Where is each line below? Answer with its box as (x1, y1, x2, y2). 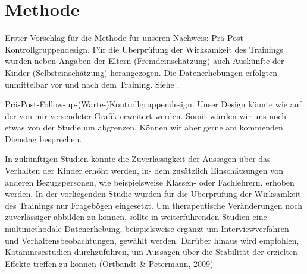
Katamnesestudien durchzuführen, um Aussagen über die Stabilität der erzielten (5, 246, 297, 258)
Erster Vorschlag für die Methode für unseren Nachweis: (5, 31, 209, 44)
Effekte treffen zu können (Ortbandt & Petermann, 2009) (5, 257, 214, 269)
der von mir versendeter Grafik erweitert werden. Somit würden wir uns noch (5, 109, 287, 122)
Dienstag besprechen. (5, 132, 82, 145)
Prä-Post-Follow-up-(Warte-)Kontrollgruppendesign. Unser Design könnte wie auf (5, 98, 302, 110)
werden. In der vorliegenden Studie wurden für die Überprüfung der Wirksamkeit (5, 187, 301, 200)
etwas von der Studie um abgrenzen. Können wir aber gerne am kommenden (5, 121, 283, 133)
